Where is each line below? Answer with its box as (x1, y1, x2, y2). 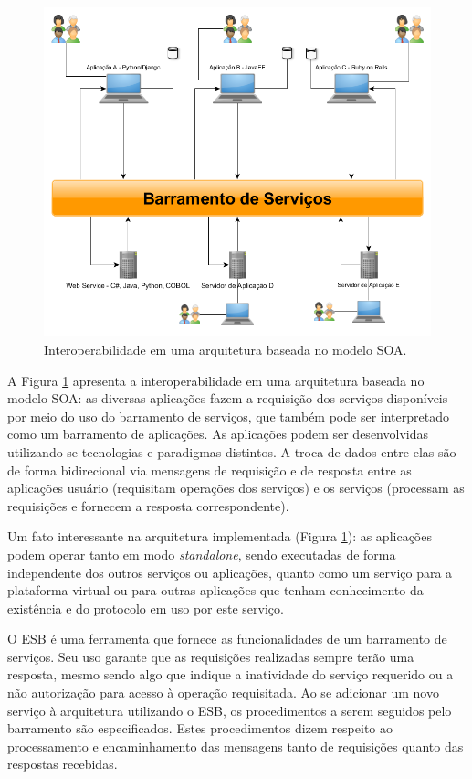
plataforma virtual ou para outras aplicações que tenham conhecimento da (7, 581, 424, 600)
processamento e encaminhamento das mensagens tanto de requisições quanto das (7, 736, 464, 755)
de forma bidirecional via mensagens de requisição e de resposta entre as (7, 460, 412, 479)
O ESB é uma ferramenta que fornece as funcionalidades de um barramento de (7, 629, 447, 648)
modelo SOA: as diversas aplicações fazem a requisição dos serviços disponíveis (7, 389, 448, 408)
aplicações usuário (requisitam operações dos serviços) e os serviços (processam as (7, 478, 465, 497)
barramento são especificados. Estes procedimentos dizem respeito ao (7, 719, 393, 738)
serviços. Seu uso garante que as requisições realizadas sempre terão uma (7, 646, 414, 666)
